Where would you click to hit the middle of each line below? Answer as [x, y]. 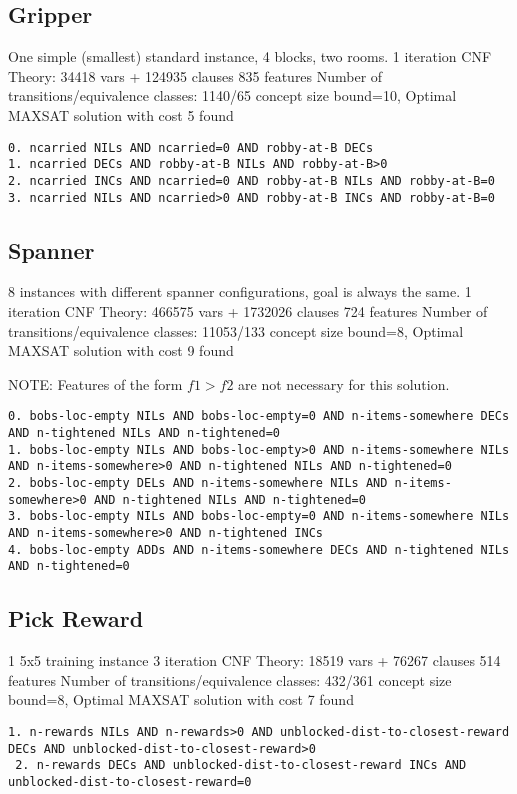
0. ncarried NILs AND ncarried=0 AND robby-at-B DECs [191, 147]
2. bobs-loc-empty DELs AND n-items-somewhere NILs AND [198, 483]
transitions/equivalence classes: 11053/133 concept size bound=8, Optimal [236, 330]
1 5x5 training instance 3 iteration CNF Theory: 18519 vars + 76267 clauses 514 [254, 660]
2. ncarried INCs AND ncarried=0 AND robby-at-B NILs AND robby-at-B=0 [251, 180]
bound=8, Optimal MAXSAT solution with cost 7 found [181, 699]
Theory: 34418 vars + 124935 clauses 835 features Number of [195, 75]
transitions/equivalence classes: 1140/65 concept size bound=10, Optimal [232, 95]
